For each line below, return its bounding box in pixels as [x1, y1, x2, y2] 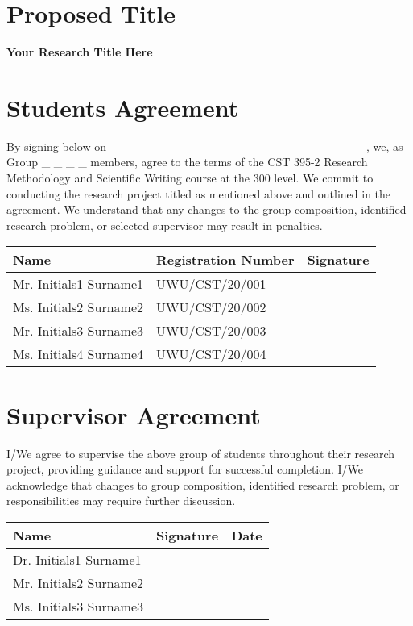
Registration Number [156, 250, 295, 269]
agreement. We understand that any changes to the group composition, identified [6, 201, 407, 218]
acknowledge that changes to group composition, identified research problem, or [6, 476, 399, 493]
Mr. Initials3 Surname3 [13, 321, 143, 340]
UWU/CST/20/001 [156, 274, 266, 294]
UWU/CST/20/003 [156, 321, 266, 340]
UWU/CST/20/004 [156, 344, 266, 364]
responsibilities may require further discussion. [6, 492, 236, 509]
